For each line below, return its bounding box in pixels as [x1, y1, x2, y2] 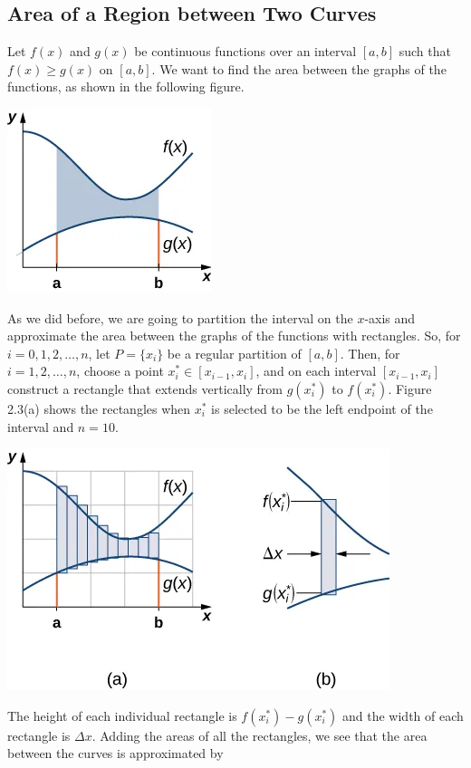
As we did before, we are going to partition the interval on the [7, 308, 353, 327]
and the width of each [342, 706, 464, 725]
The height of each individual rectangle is [7, 706, 237, 725]
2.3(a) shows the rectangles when [7, 398, 191, 418]
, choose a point [76, 361, 164, 380]
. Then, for [340, 343, 400, 362]
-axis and [364, 308, 416, 327]
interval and [7, 417, 74, 436]
